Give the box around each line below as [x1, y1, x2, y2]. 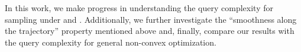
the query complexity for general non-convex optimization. [5, 36, 216, 48]
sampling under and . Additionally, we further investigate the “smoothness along [5, 13, 297, 25]
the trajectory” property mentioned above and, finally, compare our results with [5, 25, 294, 37]
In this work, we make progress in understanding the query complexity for [5, 2, 273, 13]
